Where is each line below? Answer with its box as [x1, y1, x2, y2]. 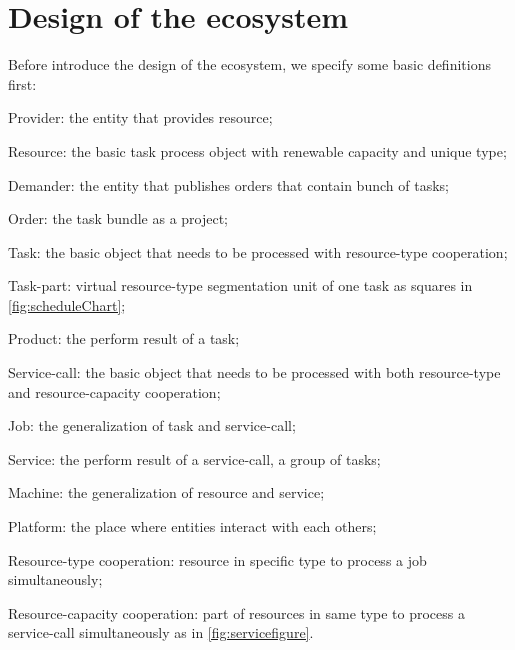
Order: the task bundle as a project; [8, 208, 229, 229]
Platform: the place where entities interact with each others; [8, 516, 377, 537]
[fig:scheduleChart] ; [8, 294, 126, 315]
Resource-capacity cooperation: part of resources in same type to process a [8, 602, 466, 623]
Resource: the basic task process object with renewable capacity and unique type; [8, 140, 507, 161]
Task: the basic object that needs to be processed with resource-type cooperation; [8, 241, 508, 262]
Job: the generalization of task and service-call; [8, 415, 296, 436]
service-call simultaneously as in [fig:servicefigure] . [8, 622, 314, 643]
